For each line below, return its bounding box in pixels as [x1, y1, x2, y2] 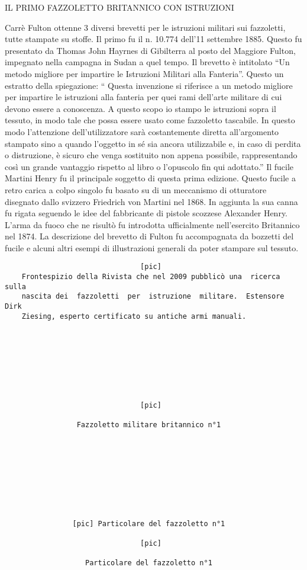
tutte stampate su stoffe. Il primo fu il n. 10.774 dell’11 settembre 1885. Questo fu [5, 33, 302, 45]
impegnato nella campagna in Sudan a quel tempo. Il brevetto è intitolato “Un [5, 56, 290, 68]
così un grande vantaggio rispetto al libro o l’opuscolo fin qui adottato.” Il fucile [5, 160, 294, 172]
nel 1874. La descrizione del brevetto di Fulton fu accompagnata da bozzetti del [5, 230, 294, 242]
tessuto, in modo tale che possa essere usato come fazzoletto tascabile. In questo [5, 114, 295, 126]
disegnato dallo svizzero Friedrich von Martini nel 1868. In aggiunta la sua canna [5, 195, 298, 207]
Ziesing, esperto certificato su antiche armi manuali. [21, 312, 247, 321]
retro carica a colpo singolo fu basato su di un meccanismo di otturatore [5, 183, 267, 196]
